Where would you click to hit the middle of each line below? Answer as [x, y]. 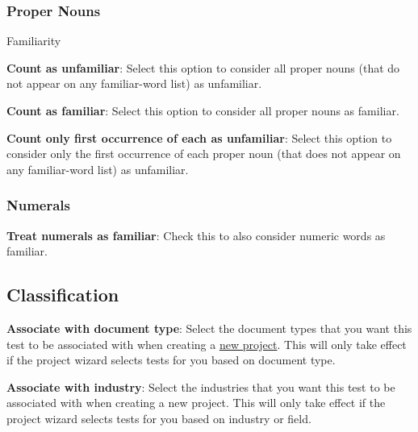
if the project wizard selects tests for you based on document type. [171, 360]
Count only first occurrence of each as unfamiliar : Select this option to [199, 137]
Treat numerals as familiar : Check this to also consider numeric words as [196, 235]
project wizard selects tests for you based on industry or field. [159, 418]
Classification [63, 295]
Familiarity [34, 41]
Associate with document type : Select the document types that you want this [209, 328]
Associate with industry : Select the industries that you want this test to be [201, 386]
